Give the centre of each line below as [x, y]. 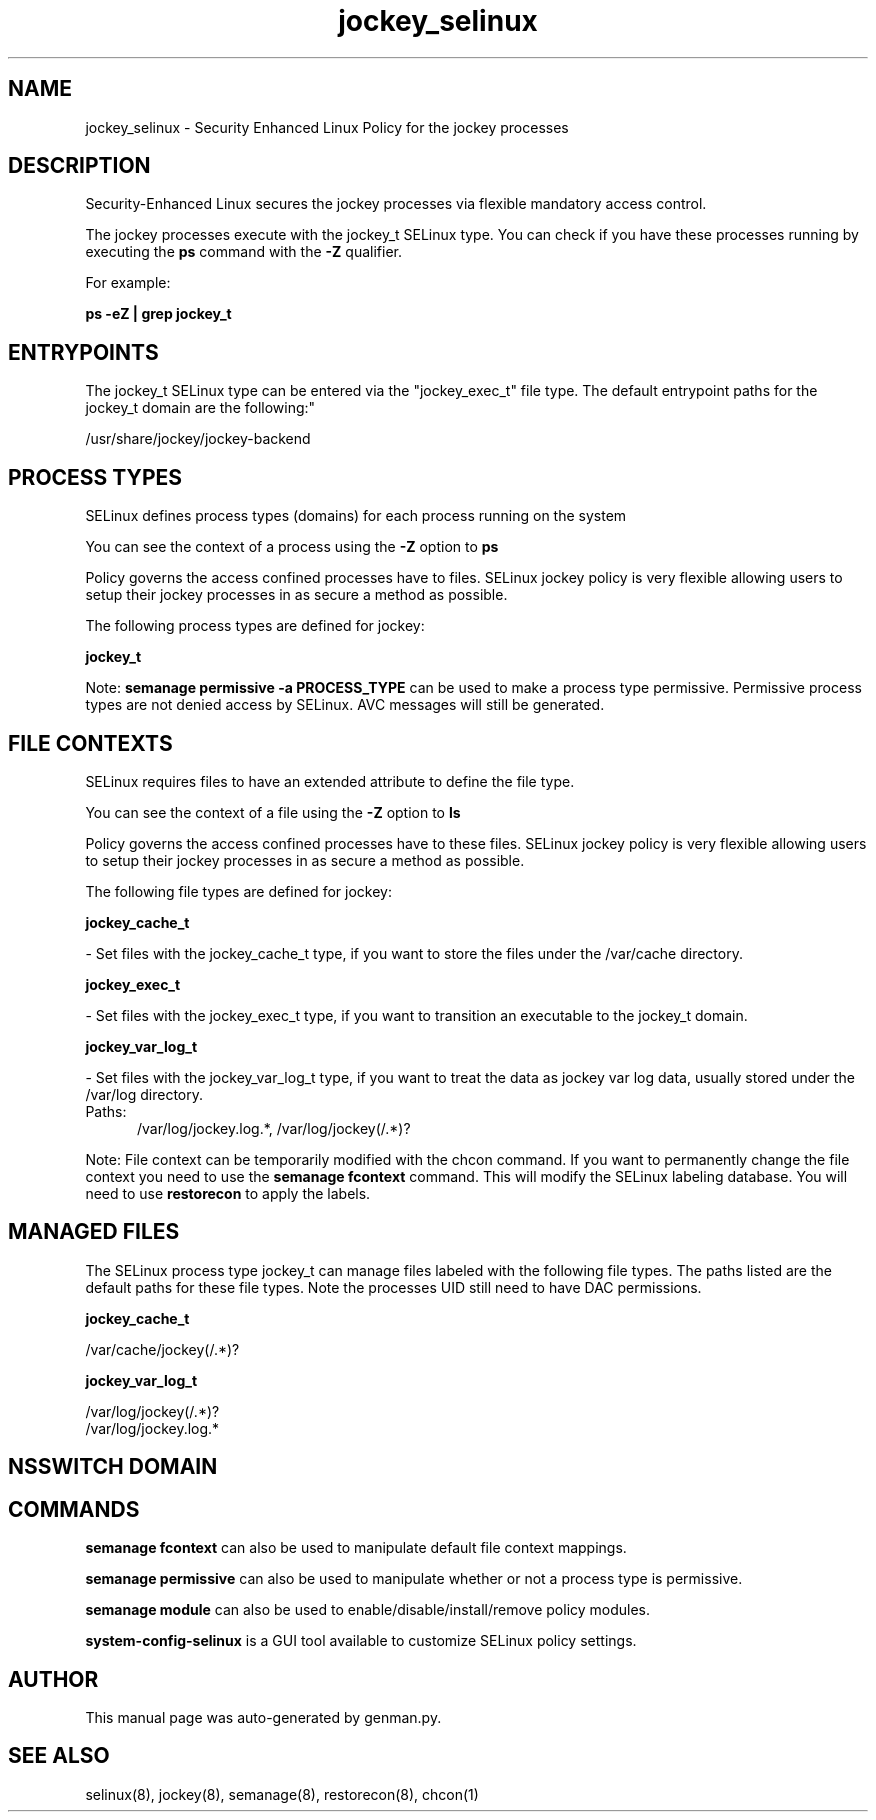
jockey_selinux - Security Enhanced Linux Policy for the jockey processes [327, 127]
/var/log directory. [144, 1094]
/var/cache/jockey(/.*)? [162, 1349]
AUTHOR [53, 1679]
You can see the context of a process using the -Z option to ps [292, 547]
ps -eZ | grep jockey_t [158, 314]
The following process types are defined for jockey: [255, 626]
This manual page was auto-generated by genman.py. [263, 1717]
